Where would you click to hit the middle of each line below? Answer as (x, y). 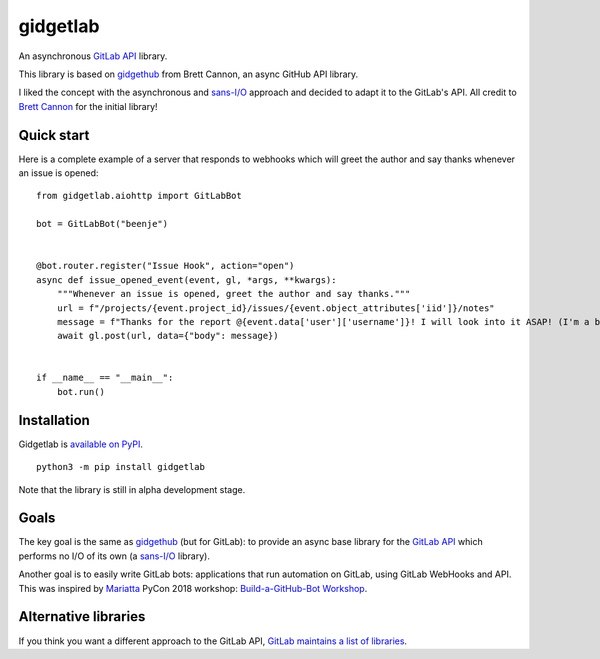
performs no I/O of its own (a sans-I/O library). (114, 556)
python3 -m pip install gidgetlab (120, 467)
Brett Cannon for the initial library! (88, 106)
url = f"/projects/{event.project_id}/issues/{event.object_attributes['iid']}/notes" (275, 308)
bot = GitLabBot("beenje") (102, 224)
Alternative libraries (82, 616)
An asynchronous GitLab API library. (93, 56)
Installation (54, 420)
